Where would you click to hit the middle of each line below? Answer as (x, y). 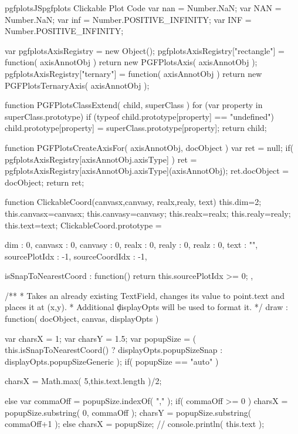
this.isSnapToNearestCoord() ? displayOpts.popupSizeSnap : (114, 350)
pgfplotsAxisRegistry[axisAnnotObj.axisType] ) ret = (101, 159)
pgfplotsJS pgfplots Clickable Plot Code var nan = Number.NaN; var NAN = (143, 8)
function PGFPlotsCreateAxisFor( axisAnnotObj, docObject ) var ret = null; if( (149, 147)
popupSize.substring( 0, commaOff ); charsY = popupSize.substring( (128, 412)
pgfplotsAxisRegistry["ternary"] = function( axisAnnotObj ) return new (133, 73)
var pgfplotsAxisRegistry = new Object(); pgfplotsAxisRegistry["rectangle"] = (145, 50)
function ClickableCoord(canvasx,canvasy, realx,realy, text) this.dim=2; (133, 202)
